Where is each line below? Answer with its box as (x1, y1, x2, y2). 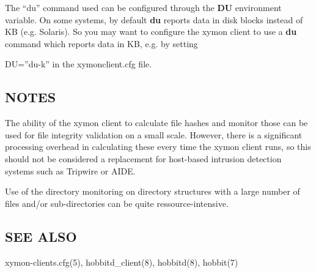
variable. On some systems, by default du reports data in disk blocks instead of (5, 13, 303, 26)
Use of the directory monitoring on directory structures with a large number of (5, 185, 300, 198)
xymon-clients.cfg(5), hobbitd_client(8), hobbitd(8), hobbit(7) (5, 255, 238, 268)
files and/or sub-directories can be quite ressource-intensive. (5, 196, 229, 209)
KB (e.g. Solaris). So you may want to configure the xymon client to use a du (5, 25, 297, 38)
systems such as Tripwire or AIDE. (5, 164, 136, 177)
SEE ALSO (5, 226, 77, 245)
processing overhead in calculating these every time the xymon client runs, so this (5, 140, 311, 153)
